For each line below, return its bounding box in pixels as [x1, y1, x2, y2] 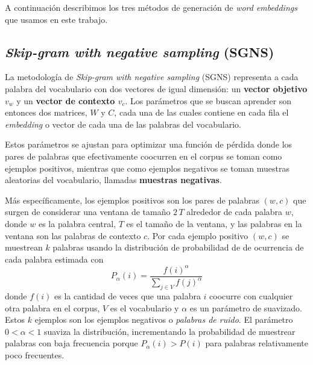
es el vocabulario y [110, 301, 179, 314]
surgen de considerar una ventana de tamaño [5, 205, 171, 218]
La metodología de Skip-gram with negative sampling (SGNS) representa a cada [5, 70, 299, 83]
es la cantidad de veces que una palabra [54, 290, 201, 302]
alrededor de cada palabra [186, 205, 283, 218]
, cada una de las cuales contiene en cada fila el [114, 106, 289, 119]
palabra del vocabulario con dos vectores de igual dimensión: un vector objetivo [5, 82, 308, 95]
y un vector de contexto [16, 94, 115, 107]
